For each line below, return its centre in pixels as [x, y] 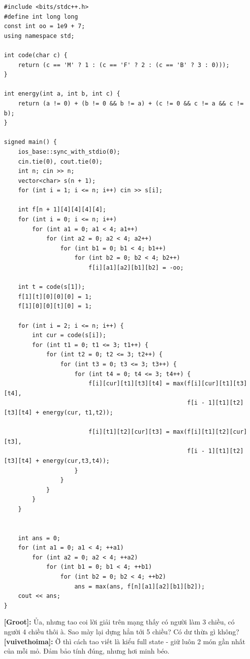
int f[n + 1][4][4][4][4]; [62, 210]
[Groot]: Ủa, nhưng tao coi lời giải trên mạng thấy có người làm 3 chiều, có [119, 622]
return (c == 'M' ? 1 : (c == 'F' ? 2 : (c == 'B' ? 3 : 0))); [124, 65]
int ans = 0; [39, 538]
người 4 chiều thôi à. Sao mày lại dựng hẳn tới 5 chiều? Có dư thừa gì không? [122, 631]
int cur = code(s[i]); [69, 335]
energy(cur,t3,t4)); [76, 461]
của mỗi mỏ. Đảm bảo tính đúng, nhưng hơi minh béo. [87, 651]
